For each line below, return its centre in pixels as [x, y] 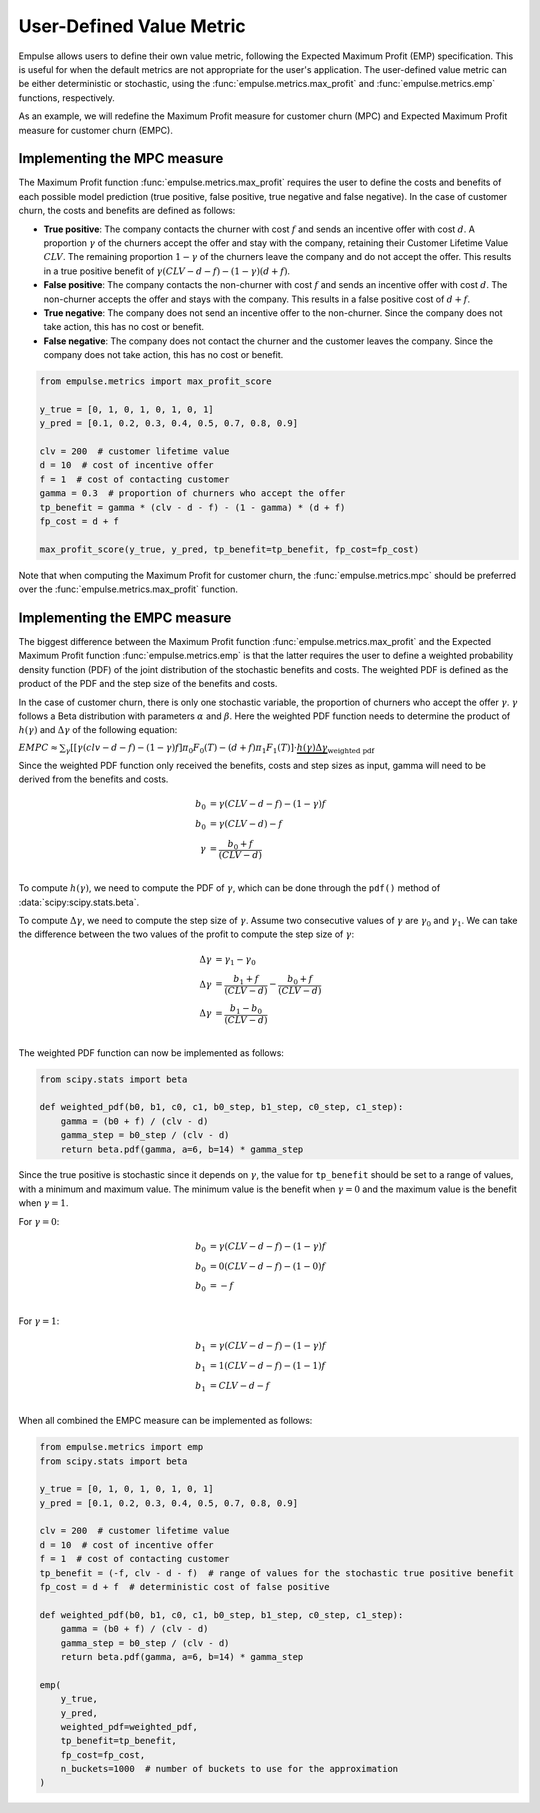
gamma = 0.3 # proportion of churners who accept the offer [192, 493]
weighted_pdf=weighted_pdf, [129, 1726]
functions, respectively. [66, 97]
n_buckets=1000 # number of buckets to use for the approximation [229, 1769]
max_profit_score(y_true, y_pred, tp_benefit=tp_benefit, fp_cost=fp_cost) [229, 549]
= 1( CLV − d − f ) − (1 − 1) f [267, 1365]
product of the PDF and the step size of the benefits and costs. [148, 684]
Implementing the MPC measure [121, 158]
